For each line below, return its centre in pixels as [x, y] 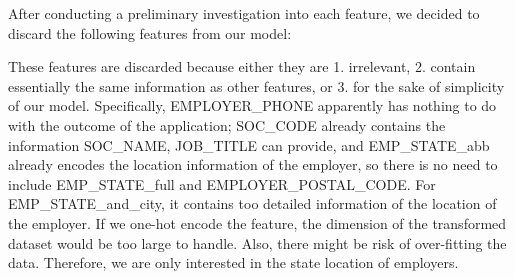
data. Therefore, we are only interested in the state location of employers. [233, 262]
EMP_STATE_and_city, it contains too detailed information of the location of [252, 203]
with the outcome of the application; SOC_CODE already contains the [227, 124]
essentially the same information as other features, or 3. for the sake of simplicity [256, 85]
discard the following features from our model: [150, 32]
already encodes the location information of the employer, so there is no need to [253, 164]
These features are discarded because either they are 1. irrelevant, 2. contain [242, 66]
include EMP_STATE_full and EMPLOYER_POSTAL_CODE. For [222, 183]
